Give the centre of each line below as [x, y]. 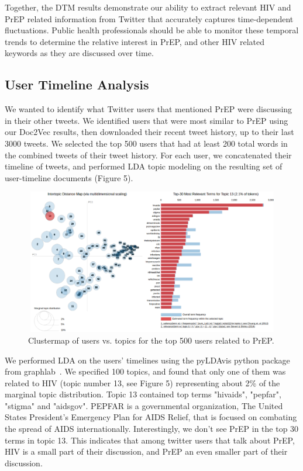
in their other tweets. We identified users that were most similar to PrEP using [147, 120]
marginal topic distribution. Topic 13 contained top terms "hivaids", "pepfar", [143, 394]
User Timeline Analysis [77, 84]
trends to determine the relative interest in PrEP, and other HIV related [135, 41]
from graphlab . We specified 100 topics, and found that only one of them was [145, 371]
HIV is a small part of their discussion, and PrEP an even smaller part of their [146, 451]
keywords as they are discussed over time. [79, 53]
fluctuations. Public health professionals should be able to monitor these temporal [152, 30]
